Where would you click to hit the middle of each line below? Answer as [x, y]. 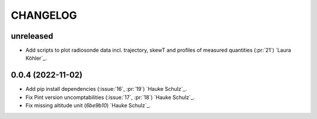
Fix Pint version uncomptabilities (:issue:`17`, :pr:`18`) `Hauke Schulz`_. [110, 97]
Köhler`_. [36, 58]
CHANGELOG [44, 15]
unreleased [32, 36]
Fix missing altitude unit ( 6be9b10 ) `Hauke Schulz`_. [88, 106]
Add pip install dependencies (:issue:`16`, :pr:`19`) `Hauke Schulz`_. [106, 89]
